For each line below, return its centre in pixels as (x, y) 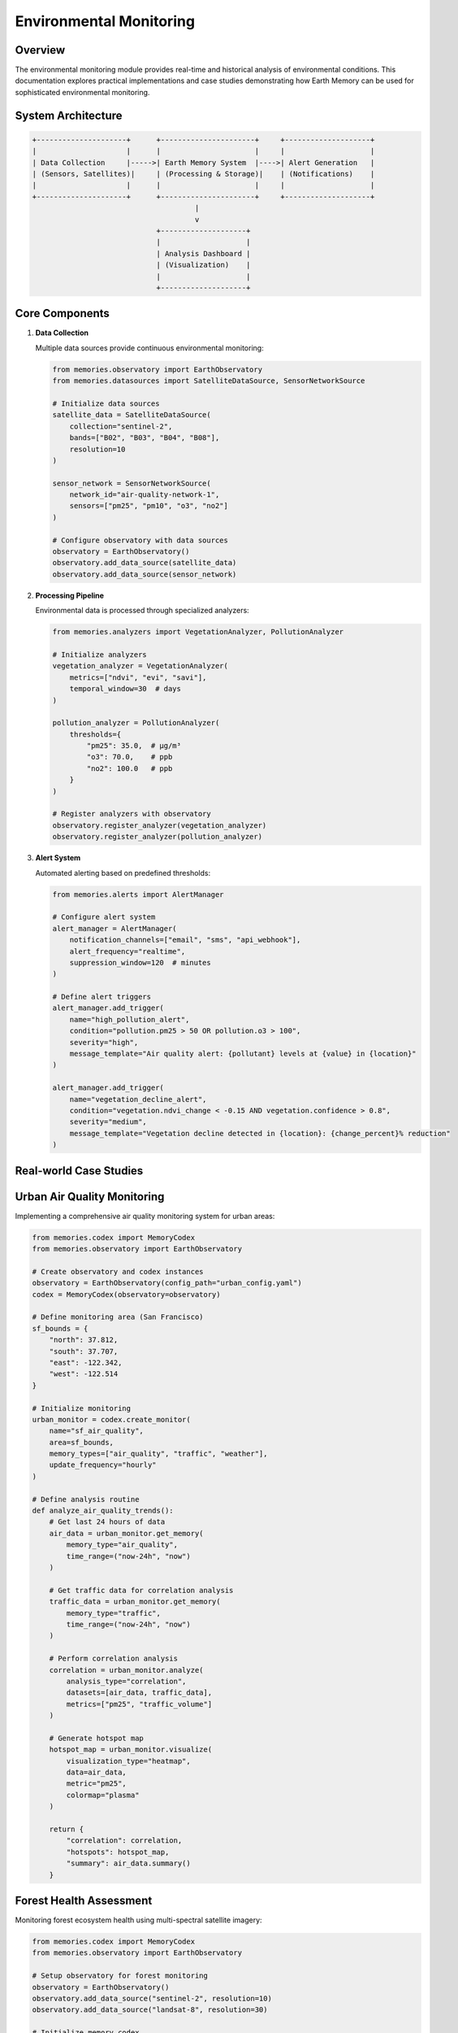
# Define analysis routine (86, 1499)
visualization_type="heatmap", (128, 1761)
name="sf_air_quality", (96, 1431)
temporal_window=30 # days (125, 689)
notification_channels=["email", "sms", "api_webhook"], (185, 940)
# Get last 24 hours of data (107, 1522)
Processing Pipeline (70, 595)
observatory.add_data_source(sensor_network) (145, 574)
